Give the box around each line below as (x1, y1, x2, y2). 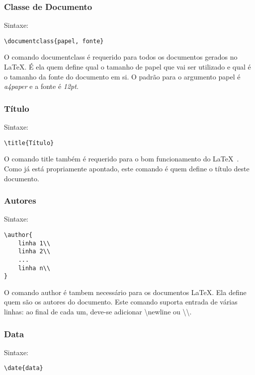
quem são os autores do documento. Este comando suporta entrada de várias (4, 297, 238, 307)
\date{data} (4, 365, 43, 372)
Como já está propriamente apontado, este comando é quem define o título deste (4, 163, 250, 173)
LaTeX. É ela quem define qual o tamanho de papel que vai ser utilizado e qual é (4, 62, 251, 72)
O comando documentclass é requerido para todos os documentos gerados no (4, 52, 238, 62)
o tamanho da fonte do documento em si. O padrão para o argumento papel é (4, 71, 241, 81)
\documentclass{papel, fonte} (4, 37, 104, 45)
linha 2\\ (18, 248, 51, 255)
